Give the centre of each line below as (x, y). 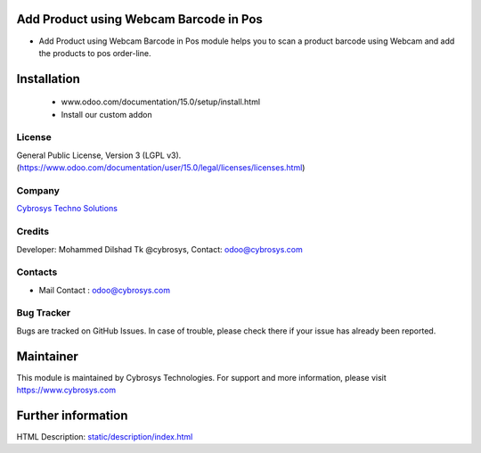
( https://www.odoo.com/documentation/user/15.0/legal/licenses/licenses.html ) (161, 168)
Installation (48, 79)
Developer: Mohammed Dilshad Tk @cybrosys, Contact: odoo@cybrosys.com (159, 249)
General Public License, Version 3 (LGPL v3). (99, 155)
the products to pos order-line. (95, 53)
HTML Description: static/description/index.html (105, 437)
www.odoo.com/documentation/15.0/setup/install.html (161, 102)
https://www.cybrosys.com (66, 390)
